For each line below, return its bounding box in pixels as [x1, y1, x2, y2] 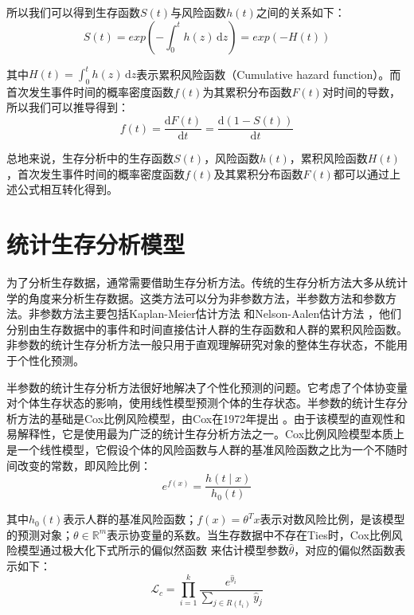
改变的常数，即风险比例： [17, 456, 151, 473]
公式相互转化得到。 [17, 181, 118, 198]
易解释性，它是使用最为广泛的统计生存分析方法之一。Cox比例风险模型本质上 [6, 425, 405, 442]
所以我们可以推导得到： [6, 99, 129, 116]
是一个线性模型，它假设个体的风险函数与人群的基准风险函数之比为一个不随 [6, 441, 396, 457]
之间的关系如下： [256, 4, 346, 20]
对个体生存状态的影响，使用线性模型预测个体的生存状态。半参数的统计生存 [6, 394, 396, 411]
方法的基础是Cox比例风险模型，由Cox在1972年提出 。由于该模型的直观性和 [17, 409, 405, 426]
